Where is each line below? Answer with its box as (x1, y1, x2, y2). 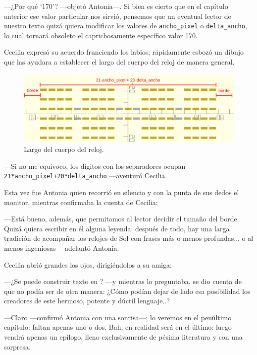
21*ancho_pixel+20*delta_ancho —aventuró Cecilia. (4, 170, 167, 181)
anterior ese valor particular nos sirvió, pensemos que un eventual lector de (4, 10, 231, 21)
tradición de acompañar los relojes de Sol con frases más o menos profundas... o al (4, 233, 254, 243)
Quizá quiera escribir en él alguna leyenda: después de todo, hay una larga (4, 223, 230, 233)
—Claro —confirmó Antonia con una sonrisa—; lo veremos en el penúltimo (4, 312, 232, 322)
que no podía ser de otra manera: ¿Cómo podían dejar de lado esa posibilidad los (4, 285, 251, 296)
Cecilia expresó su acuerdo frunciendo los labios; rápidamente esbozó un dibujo (4, 47, 244, 57)
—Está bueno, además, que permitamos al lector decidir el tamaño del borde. (4, 213, 239, 224)
